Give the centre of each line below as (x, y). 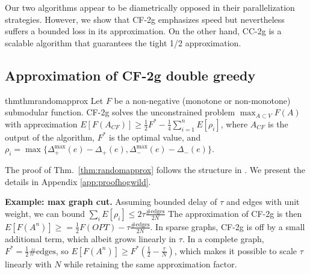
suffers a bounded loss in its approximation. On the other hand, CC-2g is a (143, 31)
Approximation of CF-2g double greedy (130, 75)
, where (234, 123)
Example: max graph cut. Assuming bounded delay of (111, 202)
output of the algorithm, (50, 137)
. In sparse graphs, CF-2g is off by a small (228, 226)
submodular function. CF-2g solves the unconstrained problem (120, 112)
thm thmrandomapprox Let (54, 100)
